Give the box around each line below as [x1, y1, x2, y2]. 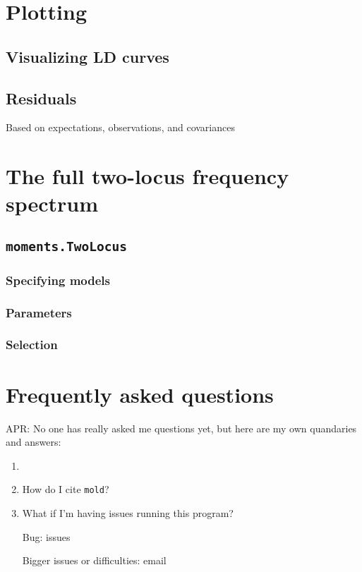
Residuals [6, 87, 77, 109]
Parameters [6, 303, 72, 321]
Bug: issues [22, 529, 71, 544]
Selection [6, 336, 58, 353]
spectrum [6, 189, 99, 218]
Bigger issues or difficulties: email [22, 553, 167, 568]
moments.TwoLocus [6, 238, 127, 254]
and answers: [6, 434, 61, 449]
